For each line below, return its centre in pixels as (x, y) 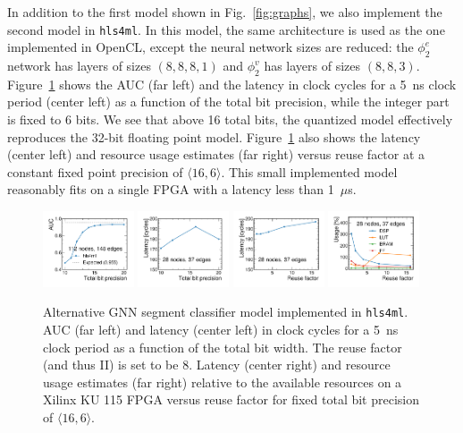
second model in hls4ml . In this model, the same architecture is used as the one (226, 29)
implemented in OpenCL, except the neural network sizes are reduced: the (210, 47)
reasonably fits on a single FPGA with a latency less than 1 (171, 189)
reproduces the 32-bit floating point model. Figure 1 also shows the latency (214, 136)
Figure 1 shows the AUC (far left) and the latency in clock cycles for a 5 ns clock (232, 84)
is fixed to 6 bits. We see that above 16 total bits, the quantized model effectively (230, 119)
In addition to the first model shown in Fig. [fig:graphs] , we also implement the (225, 12)
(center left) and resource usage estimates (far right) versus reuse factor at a (216, 154)
